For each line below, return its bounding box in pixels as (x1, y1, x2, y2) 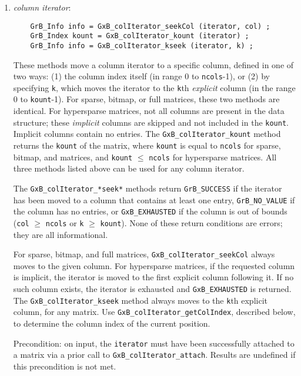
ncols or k (45, 216, 84, 229)
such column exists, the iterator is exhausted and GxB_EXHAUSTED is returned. (13, 283, 292, 294)
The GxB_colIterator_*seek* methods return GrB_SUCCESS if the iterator (13, 182, 282, 194)
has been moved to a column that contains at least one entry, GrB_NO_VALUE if (13, 193, 295, 206)
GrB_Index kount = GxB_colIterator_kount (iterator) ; (30, 32, 249, 41)
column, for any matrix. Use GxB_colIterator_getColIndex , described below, (13, 305, 296, 318)
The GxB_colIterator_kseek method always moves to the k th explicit (13, 294, 267, 306)
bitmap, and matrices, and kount (13, 150, 133, 163)
